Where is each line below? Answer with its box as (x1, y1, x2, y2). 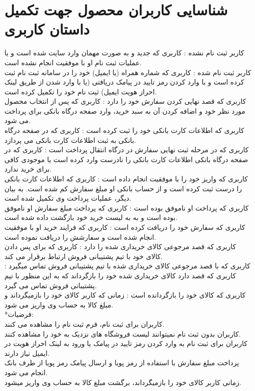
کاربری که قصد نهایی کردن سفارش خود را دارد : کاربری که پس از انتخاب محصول (4, 96, 246, 106)
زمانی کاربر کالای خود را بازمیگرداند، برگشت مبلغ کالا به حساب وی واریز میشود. (4, 377, 242, 387)
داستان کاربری (4, 19, 90, 39)
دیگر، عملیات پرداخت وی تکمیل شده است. (4, 193, 131, 203)
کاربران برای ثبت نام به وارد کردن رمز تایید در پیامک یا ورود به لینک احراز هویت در (4, 338, 248, 348)
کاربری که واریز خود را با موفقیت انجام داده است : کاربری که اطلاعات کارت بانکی (4, 174, 248, 184)
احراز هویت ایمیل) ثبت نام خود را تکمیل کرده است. (4, 86, 157, 96)
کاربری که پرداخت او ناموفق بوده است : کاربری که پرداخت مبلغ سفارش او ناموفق (4, 202, 249, 213)
